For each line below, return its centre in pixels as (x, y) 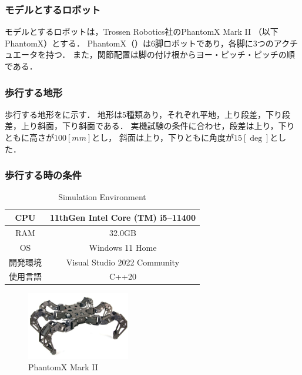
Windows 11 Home (123, 247)
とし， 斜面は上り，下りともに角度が (163, 137)
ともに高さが (29, 137)
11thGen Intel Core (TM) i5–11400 (123, 217)
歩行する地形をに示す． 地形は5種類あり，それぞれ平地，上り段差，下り (144, 114)
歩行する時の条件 (43, 175)
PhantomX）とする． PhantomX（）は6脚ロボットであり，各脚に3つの (139, 43)
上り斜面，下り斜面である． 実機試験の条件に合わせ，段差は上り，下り (158, 126)
